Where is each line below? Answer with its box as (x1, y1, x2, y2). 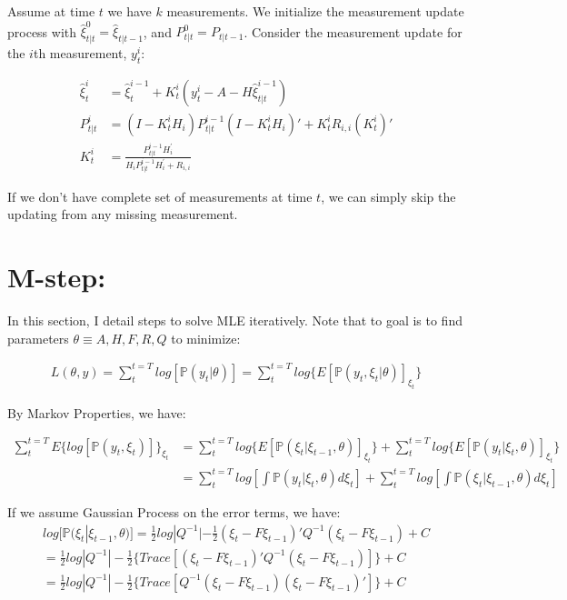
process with (7, 22, 77, 41)
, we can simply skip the (321, 186, 456, 205)
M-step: (7, 258, 106, 295)
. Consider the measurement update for (244, 22, 463, 41)
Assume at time (7, 2, 95, 20)
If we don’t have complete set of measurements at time (7, 186, 313, 205)
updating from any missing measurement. (7, 205, 238, 224)
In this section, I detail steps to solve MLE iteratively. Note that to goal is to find (7, 311, 463, 330)
